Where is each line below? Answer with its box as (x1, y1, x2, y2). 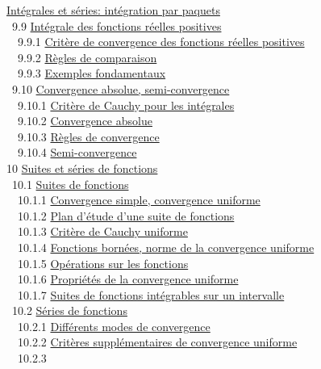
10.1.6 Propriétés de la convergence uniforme (17, 270, 239, 287)
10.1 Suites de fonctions (11, 175, 129, 192)
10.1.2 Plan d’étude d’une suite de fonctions (17, 207, 235, 224)
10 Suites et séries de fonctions (6, 159, 158, 176)
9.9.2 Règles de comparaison (17, 48, 157, 65)
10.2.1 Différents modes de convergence (17, 317, 211, 334)
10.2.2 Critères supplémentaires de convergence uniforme (17, 333, 298, 350)
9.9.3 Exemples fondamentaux (17, 65, 166, 82)
